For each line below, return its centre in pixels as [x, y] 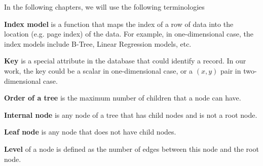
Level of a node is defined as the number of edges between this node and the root [131, 148]
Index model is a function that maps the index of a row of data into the [119, 24]
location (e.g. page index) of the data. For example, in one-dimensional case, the [129, 34]
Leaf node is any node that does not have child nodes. [90, 132]
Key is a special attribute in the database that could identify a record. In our [125, 61]
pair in [231, 70]
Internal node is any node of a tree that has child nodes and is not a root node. [131, 114]
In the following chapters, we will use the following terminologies [104, 7]
